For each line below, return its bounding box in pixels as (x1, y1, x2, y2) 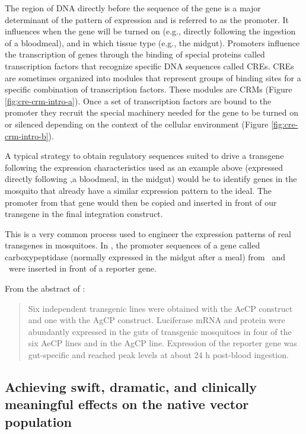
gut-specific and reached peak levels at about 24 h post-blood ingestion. (28, 349, 289, 361)
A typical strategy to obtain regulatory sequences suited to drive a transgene (5, 149, 284, 162)
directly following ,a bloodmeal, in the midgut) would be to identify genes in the (5, 173, 297, 185)
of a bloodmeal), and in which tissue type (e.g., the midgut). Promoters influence (5, 36, 300, 49)
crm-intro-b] (5, 129, 49, 142)
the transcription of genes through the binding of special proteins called (5, 48, 265, 60)
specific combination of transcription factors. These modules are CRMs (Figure (5, 83, 292, 95)
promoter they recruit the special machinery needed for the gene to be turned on (5, 106, 299, 119)
